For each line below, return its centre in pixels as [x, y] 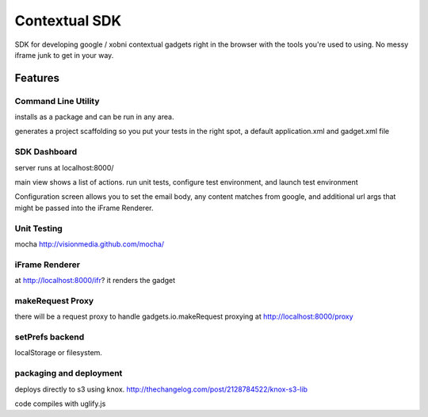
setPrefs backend [50, 337]
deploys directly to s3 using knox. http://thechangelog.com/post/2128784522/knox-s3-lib [161, 389]
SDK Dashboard [46, 152]
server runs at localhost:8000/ [64, 167]
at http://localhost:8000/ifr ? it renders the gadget [95, 281]
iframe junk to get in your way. [64, 55]
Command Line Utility [57, 101]
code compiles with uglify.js [60, 404]
